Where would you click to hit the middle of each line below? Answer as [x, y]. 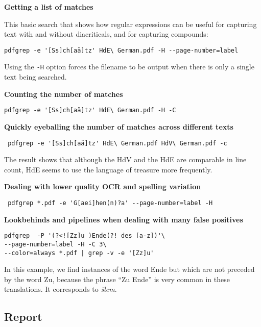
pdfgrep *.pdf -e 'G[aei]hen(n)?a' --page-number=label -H [110, 203]
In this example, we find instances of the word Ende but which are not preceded [129, 269]
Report [23, 317]
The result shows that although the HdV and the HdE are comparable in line [125, 159]
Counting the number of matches [64, 94]
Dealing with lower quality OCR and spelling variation [103, 186]
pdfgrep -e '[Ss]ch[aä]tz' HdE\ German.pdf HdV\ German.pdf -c [117, 143]
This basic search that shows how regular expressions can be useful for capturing [130, 24]
